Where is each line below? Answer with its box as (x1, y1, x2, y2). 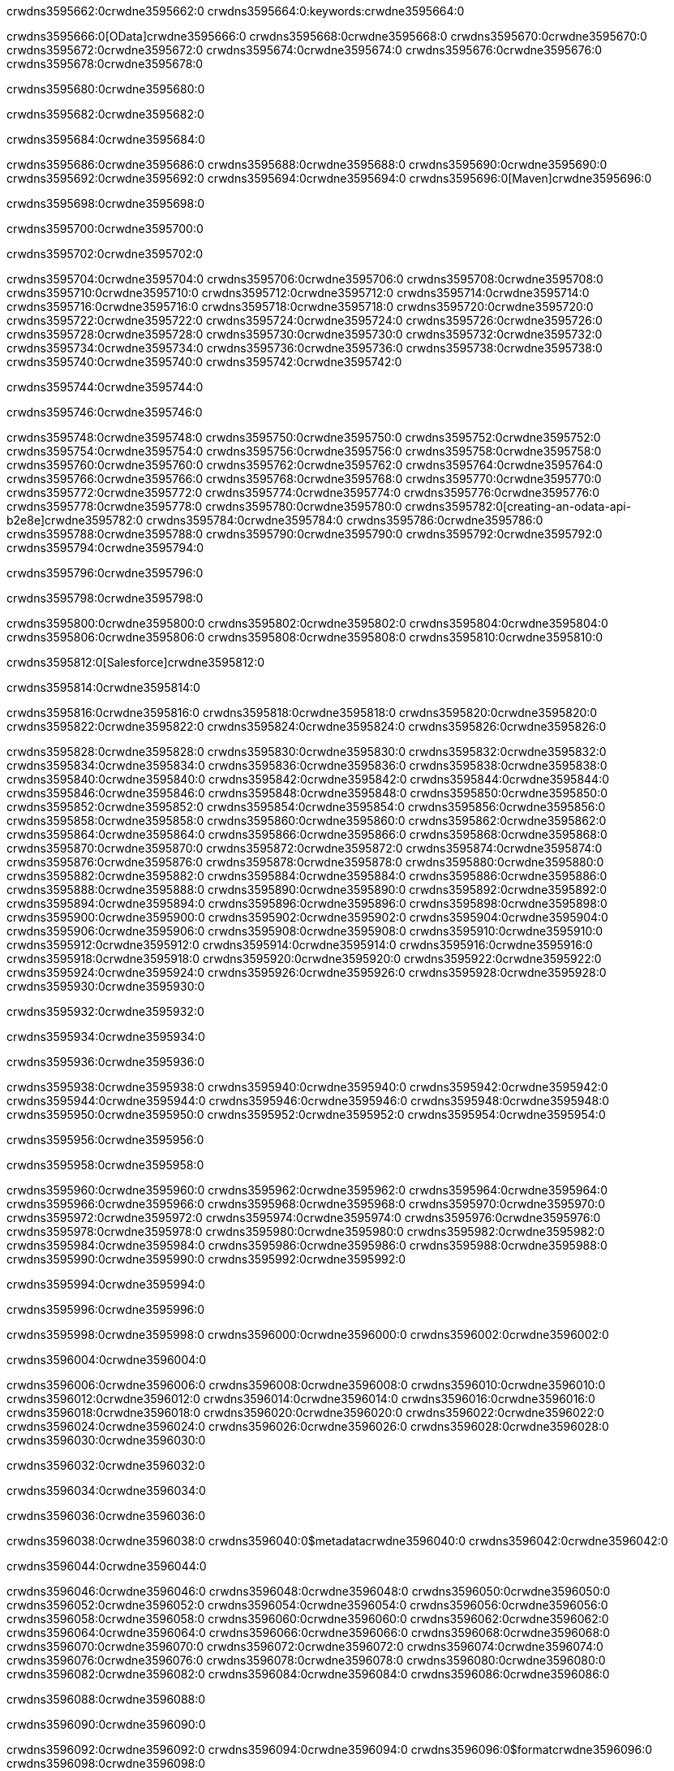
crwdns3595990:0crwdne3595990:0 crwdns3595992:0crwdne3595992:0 (6, 1252, 406, 1266)
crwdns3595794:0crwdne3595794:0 (6, 541, 204, 555)
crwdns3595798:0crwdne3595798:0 (6, 591, 204, 605)
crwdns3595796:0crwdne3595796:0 (6, 566, 204, 580)
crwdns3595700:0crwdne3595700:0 (6, 222, 204, 235)
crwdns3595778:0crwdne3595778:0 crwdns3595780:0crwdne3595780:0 (6, 499, 402, 513)
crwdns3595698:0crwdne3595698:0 (6, 197, 205, 210)
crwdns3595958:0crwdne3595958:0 (6, 1158, 204, 1172)
